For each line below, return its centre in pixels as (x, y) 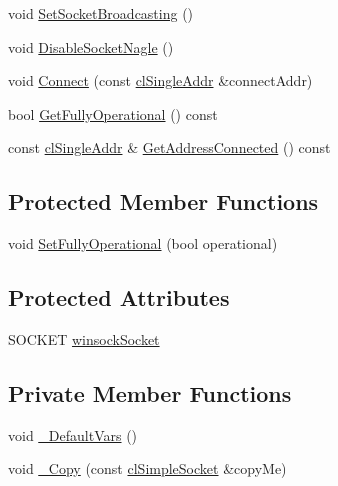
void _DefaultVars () (73, 434)
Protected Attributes (119, 297)
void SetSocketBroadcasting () (101, 13)
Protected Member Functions (163, 201)
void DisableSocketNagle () (91, 46)
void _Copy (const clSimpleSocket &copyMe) (147, 468)
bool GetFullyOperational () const (113, 113)
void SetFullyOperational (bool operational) (143, 243)
